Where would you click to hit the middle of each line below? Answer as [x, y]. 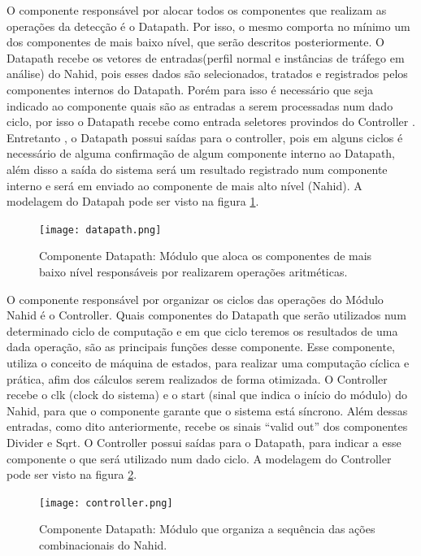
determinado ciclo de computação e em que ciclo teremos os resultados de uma [202, 330]
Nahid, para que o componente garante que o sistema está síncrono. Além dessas [207, 410]
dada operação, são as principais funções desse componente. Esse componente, [201, 347]
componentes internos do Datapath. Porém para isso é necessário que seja [190, 89]
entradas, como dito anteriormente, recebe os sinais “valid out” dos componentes [207, 426]
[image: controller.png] [106, 503]
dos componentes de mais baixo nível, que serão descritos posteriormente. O [195, 42]
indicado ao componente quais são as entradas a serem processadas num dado [200, 105]
